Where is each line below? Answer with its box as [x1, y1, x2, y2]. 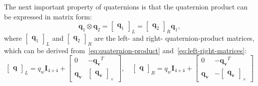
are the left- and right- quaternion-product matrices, [94, 32, 255, 43]
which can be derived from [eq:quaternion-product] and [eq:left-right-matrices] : [4, 45, 247, 55]
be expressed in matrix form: [4, 11, 92, 21]
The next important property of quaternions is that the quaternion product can [4, 1, 248, 11]
